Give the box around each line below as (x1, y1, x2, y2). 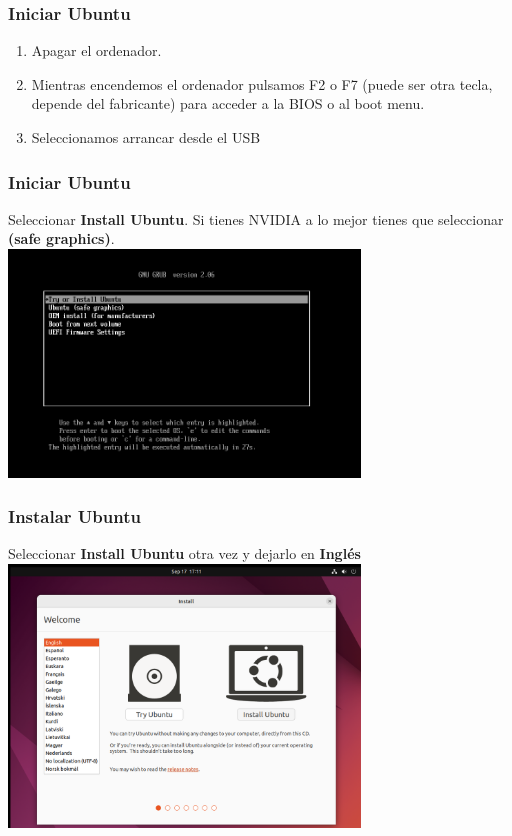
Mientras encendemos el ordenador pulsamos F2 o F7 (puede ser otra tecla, (31, 73, 493, 94)
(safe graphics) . (8, 228, 115, 249)
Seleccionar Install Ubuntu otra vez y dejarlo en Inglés (8, 543, 361, 564)
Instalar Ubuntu (8, 504, 141, 529)
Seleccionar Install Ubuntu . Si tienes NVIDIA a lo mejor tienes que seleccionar (8, 208, 504, 229)
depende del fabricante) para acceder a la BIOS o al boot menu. (31, 93, 425, 114)
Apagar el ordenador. (31, 40, 162, 61)
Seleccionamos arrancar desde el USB (31, 127, 261, 147)
